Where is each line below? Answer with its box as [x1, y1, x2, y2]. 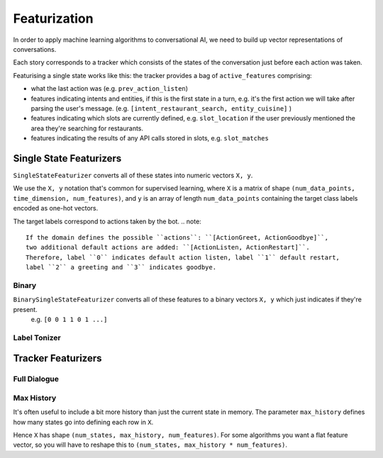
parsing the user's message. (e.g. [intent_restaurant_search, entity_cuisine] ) [30, 104, 292, 113]
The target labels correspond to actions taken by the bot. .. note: [13, 217, 201, 225]
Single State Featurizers [13, 152, 122, 164]
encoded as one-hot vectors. [13, 204, 99, 213]
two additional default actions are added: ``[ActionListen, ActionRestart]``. [26, 243, 310, 252]
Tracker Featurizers [13, 352, 102, 364]
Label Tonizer [13, 333, 61, 342]
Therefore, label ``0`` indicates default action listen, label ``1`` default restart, [26, 253, 340, 262]
